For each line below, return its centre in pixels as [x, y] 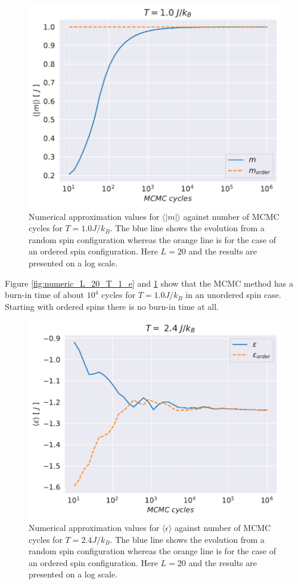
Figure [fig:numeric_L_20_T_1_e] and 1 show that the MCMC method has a [149, 283]
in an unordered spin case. [233, 295]
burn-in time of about [45, 295]
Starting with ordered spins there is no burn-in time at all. [112, 306]
